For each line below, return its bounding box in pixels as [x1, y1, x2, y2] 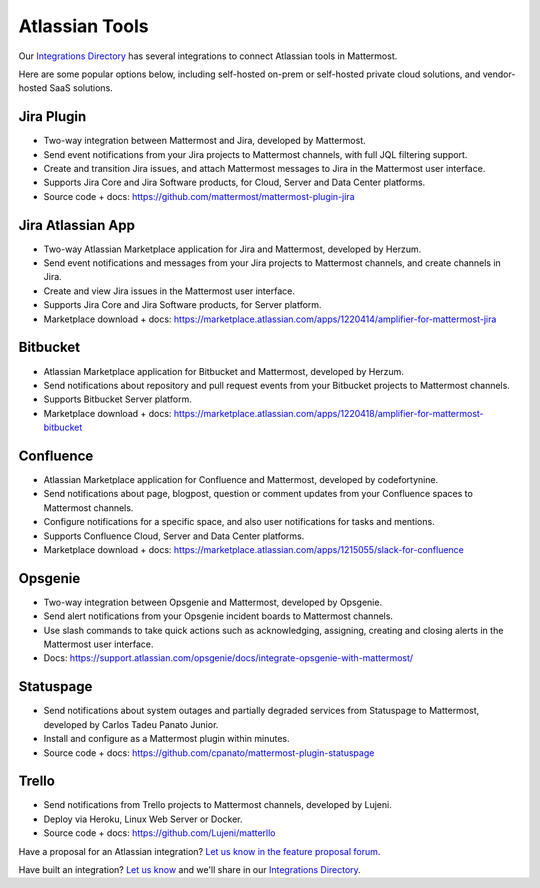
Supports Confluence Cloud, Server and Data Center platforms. [43, 530, 305, 542]
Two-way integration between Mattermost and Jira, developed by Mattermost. [43, 135, 367, 147]
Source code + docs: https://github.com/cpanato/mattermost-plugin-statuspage [43, 746, 375, 759]
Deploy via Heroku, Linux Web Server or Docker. [43, 813, 243, 825]
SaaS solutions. [49, 82, 114, 94]
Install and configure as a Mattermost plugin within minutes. [43, 733, 290, 745]
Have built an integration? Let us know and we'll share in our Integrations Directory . [18, 864, 362, 875]
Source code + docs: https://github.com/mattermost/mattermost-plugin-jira [43, 190, 355, 202]
